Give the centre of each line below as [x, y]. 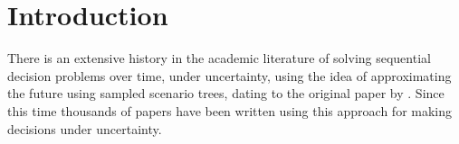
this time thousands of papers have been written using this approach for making [230, 110]
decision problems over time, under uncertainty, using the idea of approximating [229, 75]
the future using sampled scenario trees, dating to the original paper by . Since [226, 93]
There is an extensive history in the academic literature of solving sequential [219, 58]
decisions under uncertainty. [85, 128]
